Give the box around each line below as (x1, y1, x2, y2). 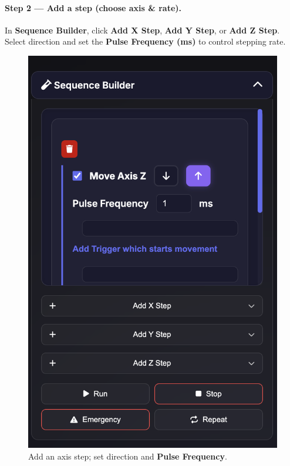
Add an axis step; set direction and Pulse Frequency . (28, 450, 227, 462)
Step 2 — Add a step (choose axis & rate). (5, 1, 181, 13)
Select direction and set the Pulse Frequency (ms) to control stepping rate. (5, 35, 286, 48)
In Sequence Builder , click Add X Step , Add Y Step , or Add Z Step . (5, 23, 280, 36)
